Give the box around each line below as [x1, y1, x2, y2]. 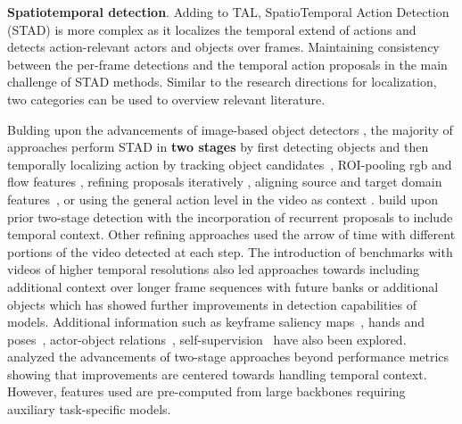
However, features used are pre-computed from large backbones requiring [7, 382, 406, 401]
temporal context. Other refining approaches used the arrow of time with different [7, 225, 456, 244]
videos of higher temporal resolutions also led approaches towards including [7, 260, 419, 279]
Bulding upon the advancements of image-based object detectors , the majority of [7, 120, 453, 138]
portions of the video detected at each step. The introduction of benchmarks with [7, 242, 453, 261]
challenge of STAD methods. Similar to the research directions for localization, [7, 72, 437, 91]
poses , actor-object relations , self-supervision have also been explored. [7, 329, 407, 348]
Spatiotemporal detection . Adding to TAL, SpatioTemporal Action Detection [7, 3, 450, 21]
